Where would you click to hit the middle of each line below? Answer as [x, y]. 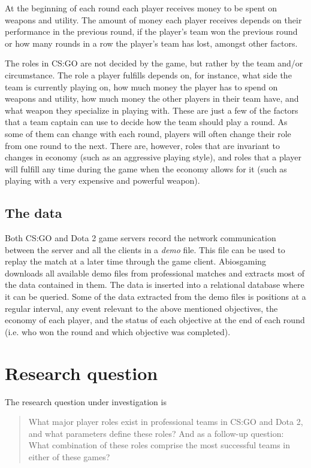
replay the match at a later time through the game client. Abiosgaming [136, 261]
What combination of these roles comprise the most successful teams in [159, 445]
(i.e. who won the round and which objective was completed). [118, 331]
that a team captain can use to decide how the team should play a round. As [146, 122]
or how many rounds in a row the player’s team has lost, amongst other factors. [151, 43]
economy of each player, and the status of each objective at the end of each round [155, 320]
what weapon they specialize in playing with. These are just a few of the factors [152, 110]
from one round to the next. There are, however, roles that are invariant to [142, 145]
